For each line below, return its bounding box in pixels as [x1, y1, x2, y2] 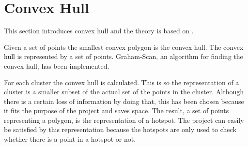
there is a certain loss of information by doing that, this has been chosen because [4, 96, 244, 106]
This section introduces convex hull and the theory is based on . [4, 26, 194, 36]
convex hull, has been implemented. [4, 60, 109, 71]
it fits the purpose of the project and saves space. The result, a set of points [4, 105, 229, 116]
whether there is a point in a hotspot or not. [4, 134, 136, 144]
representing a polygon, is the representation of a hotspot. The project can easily [4, 115, 244, 125]
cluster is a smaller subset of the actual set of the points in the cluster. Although [4, 87, 244, 97]
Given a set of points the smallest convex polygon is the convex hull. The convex [4, 42, 244, 52]
